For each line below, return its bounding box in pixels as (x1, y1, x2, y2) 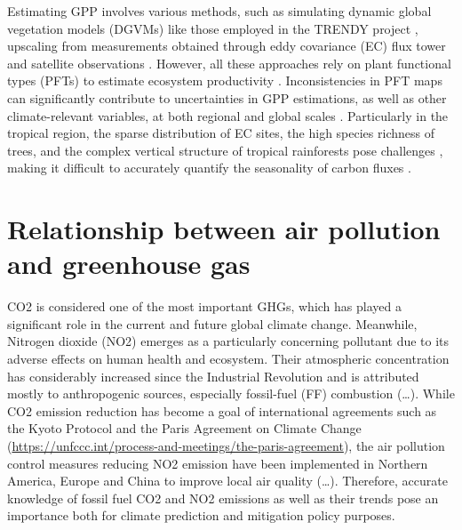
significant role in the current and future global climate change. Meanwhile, (7, 314, 418, 333)
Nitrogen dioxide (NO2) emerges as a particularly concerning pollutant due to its (7, 332, 450, 350)
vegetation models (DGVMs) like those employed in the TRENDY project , (7, 19, 418, 37)
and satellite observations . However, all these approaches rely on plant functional (7, 53, 451, 72)
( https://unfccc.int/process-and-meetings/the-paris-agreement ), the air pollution (7, 437, 445, 454)
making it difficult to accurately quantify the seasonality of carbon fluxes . (7, 158, 411, 177)
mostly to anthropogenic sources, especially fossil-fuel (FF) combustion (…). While (7, 384, 455, 403)
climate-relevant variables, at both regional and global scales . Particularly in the (7, 106, 449, 124)
